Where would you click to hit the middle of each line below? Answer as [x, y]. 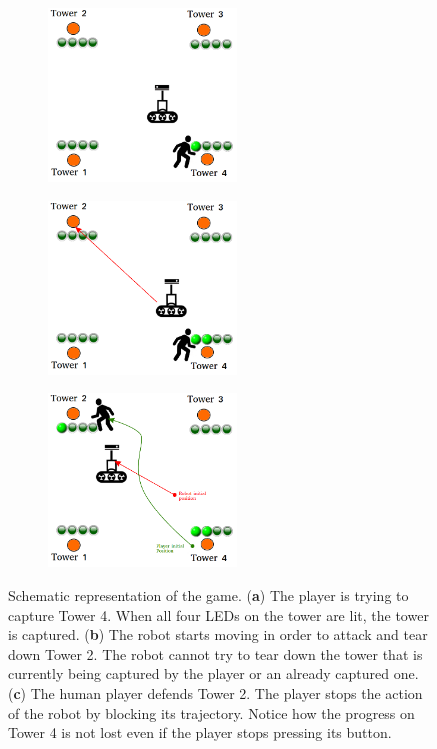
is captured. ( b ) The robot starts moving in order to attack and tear [218, 634]
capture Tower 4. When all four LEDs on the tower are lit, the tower [218, 614]
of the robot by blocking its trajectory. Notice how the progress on [211, 712]
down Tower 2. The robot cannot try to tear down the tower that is [215, 653]
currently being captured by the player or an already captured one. [213, 673]
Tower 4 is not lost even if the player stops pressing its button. [200, 732]
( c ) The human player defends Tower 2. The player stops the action [215, 692]
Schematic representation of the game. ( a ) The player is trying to [208, 595]
